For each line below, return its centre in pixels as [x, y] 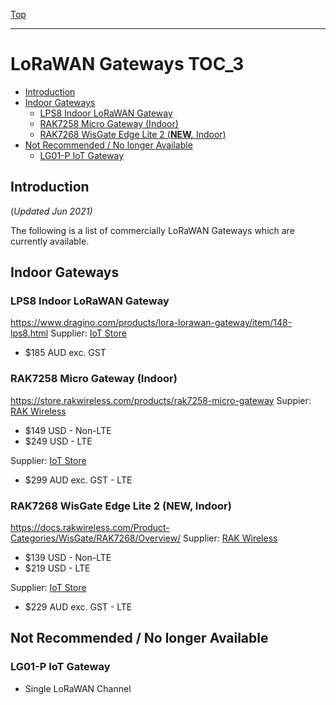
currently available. [50, 241]
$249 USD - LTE [58, 441]
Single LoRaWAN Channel [78, 688]
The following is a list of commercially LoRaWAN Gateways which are [152, 230]
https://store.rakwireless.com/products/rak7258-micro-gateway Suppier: [161, 400]
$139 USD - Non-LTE [68, 558]
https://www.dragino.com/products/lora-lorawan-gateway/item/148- [151, 323]
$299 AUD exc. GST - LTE [78, 480]
